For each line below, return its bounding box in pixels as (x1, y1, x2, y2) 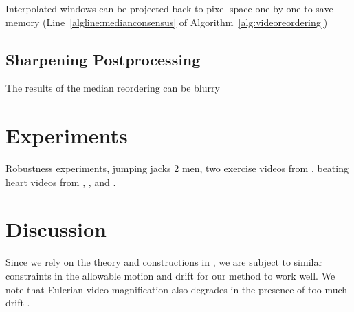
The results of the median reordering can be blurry (5, 81, 220, 95)
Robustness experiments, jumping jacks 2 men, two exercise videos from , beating (5, 161, 349, 176)
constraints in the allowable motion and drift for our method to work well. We (5, 269, 335, 283)
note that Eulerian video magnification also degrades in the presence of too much (5, 282, 348, 296)
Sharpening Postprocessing (5, 48, 201, 70)
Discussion (5, 215, 107, 243)
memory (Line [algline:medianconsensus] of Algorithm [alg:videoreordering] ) (5, 14, 328, 29)
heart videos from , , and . (5, 174, 116, 189)
